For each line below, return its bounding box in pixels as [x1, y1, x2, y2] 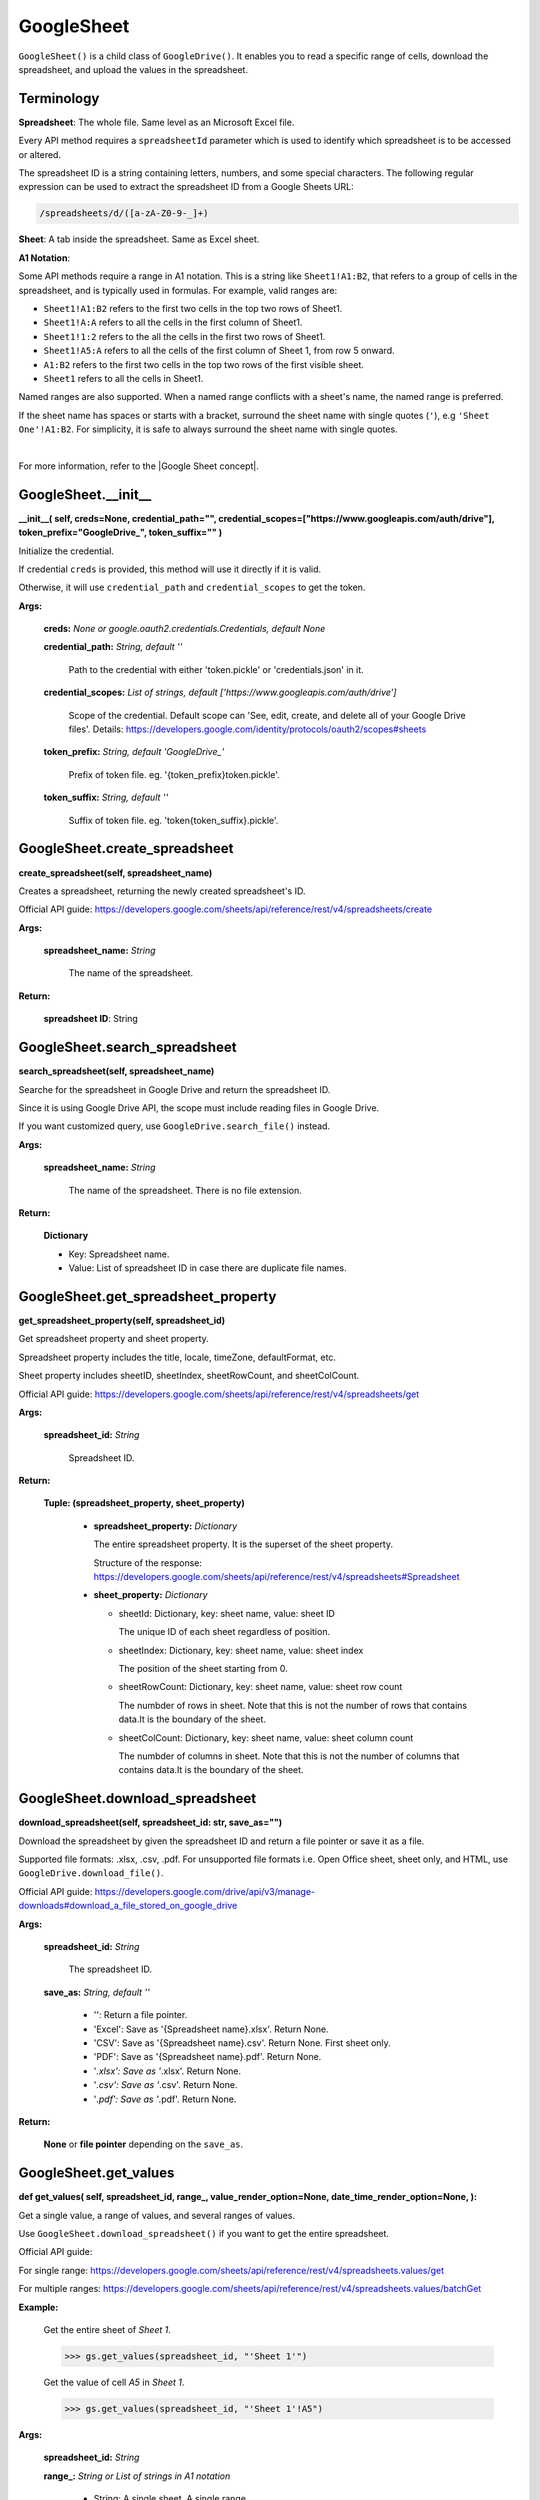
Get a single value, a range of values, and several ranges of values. [18, 2209, 295, 2221]
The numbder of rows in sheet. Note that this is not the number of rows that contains [118, 1699, 468, 1711]
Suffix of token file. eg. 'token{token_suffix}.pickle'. [68, 814, 279, 826]
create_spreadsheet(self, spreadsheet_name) [18, 866, 213, 879]
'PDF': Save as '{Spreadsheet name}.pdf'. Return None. [93, 2051, 322, 2063]
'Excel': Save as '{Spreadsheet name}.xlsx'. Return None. [93, 2023, 329, 2035]
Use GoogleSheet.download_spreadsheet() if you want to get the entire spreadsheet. [18, 2227, 390, 2239]
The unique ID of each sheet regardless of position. [118, 1626, 330, 1638]
